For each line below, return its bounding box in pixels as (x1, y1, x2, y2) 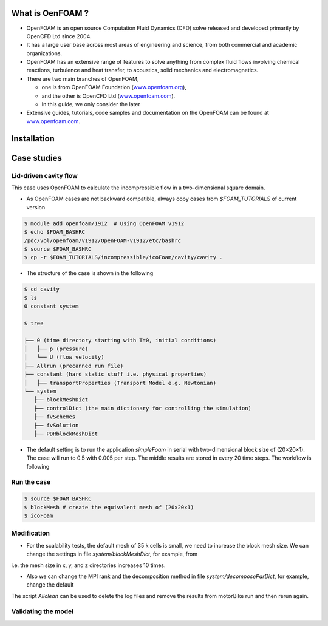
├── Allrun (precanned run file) (24, 362, 124, 369)
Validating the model (11, 607, 74, 616)
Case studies (11, 152, 62, 163)
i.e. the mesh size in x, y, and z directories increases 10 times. (11, 562, 166, 569)
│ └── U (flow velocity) (24, 354, 104, 361)
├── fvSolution (33, 422, 79, 429)
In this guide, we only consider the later (41, 101, 141, 108)
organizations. (26, 49, 63, 57)
